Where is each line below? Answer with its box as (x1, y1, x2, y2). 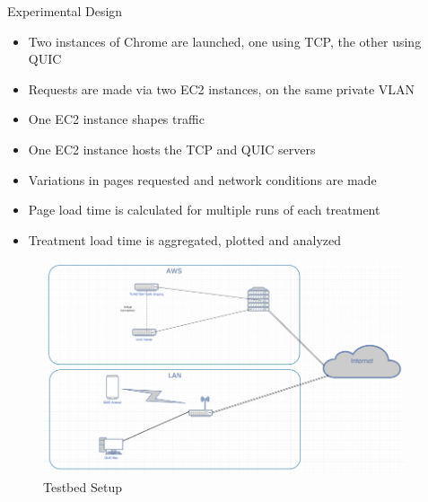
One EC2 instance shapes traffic (28, 110, 205, 128)
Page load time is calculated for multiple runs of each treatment (28, 200, 380, 219)
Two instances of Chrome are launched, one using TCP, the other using (28, 31, 422, 50)
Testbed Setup (43, 478, 122, 497)
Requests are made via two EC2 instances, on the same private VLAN (28, 79, 415, 98)
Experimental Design (7, 2, 123, 20)
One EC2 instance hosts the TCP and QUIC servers (28, 139, 316, 158)
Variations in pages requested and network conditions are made (28, 170, 377, 189)
